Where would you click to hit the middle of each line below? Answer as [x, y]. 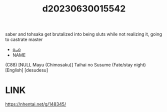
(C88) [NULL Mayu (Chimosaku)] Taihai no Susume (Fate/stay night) [75, 65]
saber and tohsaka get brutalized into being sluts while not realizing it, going [84, 34]
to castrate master [24, 39]
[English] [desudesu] [27, 70]
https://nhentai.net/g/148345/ [36, 104]
